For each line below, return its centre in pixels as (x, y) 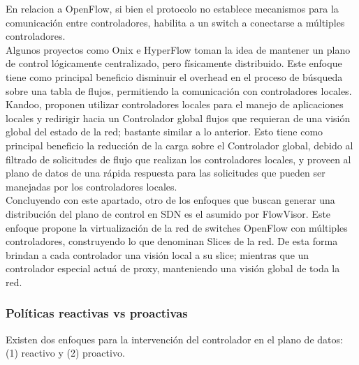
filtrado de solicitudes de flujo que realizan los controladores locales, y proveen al (178, 159)
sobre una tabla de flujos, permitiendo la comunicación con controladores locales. (179, 90)
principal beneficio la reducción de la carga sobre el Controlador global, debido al (179, 145)
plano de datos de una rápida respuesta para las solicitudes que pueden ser (166, 173)
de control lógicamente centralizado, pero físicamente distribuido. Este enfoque (174, 63)
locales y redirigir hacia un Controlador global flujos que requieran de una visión (178, 118)
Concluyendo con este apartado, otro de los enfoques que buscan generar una (170, 200)
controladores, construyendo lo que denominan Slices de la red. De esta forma (172, 241)
